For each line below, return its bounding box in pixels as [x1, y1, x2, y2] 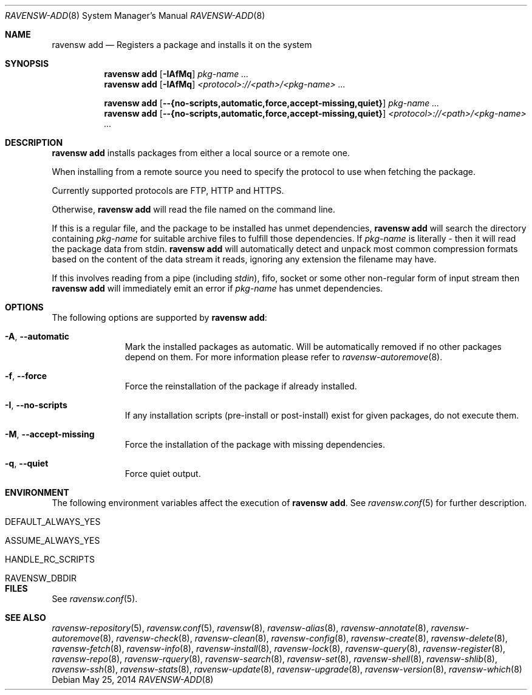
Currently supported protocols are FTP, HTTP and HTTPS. [52, 185, 284, 196]
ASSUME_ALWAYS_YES [5, 535, 100, 546]
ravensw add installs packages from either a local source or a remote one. [52, 148, 350, 158]
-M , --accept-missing [5, 429, 95, 439]
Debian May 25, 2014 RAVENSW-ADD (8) [52, 674, 214, 685]
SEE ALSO [5, 612, 46, 623]
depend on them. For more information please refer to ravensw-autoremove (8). [124, 352, 443, 362]
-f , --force [5, 371, 47, 381]
